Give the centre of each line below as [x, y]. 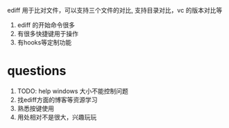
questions [37, 71]
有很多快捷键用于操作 [48, 34]
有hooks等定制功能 [44, 42]
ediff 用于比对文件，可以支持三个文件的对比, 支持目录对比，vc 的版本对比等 [115, 10]
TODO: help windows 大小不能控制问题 [73, 91]
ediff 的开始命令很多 [46, 25]
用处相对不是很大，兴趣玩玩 [57, 117]
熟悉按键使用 [35, 108]
